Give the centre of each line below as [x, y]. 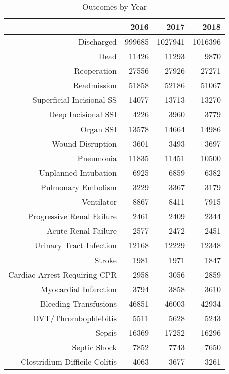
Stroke [105, 260]
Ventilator [99, 202]
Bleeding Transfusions [78, 303]
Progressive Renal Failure [72, 216]
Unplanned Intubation [78, 172]
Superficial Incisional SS [74, 100]
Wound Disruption [84, 143]
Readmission [95, 85]
